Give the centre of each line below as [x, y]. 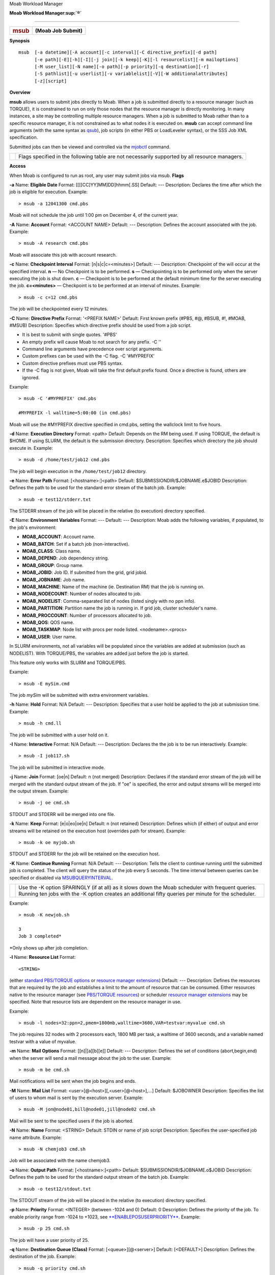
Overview [20, 92]
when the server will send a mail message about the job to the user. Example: [90, 1058]
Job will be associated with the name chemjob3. [60, 1161]
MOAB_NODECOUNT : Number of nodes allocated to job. [82, 594]
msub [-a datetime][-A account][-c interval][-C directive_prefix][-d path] [118, 53]
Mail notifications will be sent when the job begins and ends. [73, 1081]
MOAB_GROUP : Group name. [53, 565]
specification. [24, 137]
